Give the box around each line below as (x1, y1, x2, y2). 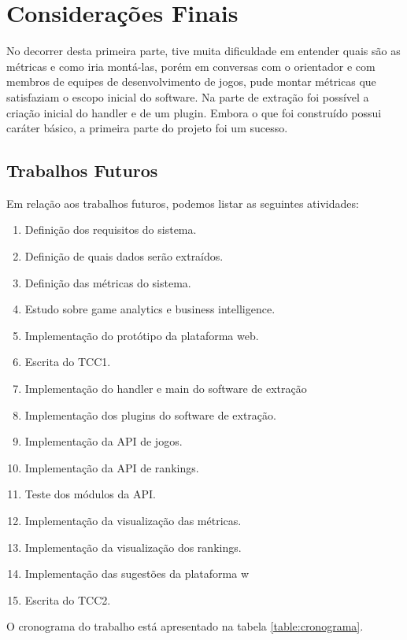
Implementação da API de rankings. (24, 459, 199, 475)
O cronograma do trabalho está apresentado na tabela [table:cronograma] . (6, 618, 364, 634)
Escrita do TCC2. (24, 591, 111, 608)
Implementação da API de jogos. (24, 433, 183, 449)
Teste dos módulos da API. (24, 486, 156, 502)
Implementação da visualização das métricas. (24, 512, 242, 529)
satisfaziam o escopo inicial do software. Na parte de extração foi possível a (6, 88, 369, 105)
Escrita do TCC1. (24, 353, 111, 370)
